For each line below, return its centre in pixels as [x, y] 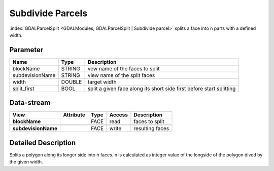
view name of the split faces [121, 75]
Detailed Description [43, 142]
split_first [23, 89]
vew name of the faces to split [124, 68]
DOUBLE [72, 82]
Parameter [26, 50]
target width [102, 82]
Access [119, 115]
